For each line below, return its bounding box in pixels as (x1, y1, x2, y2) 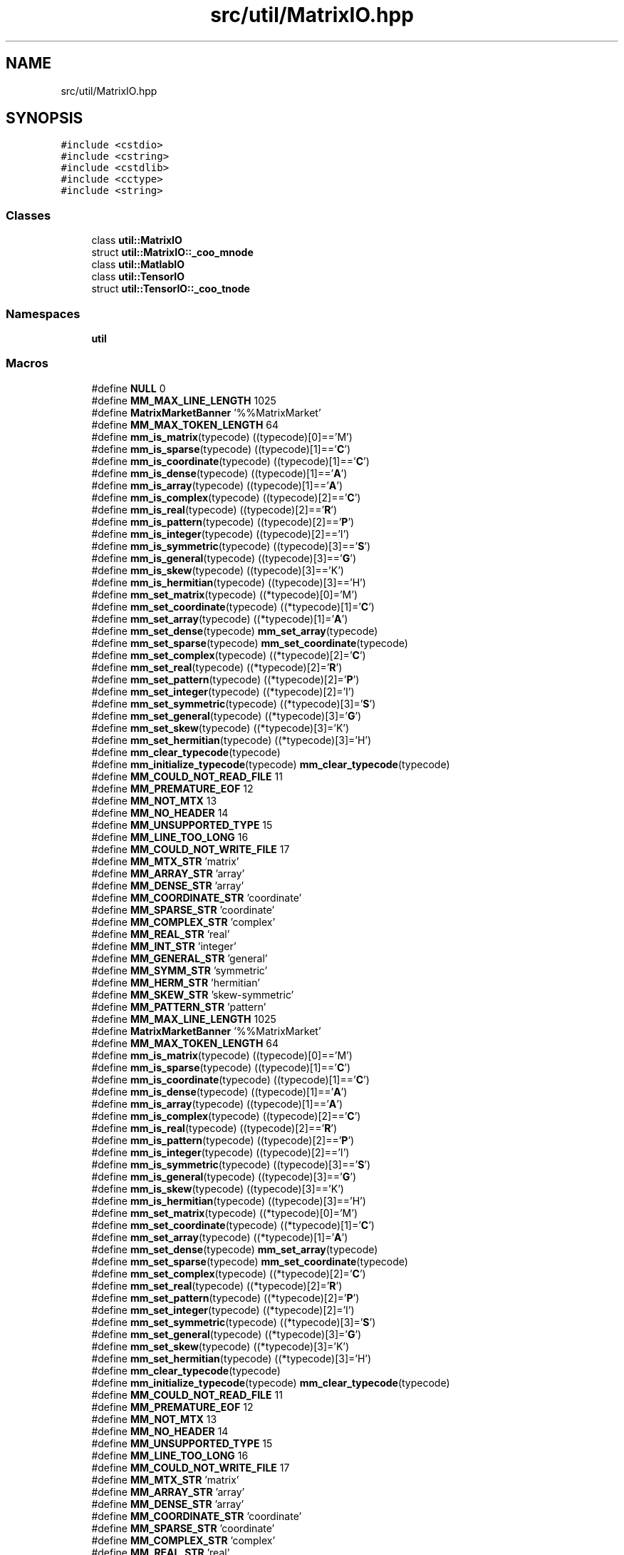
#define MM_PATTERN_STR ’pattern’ (91, 1000, 266, 1013)
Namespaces (6, 306, 80, 321)
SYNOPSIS (6, 109, 83, 128)
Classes (6, 208, 51, 223)
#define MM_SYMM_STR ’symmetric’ (91, 964, 268, 977)
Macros (6, 356, 48, 371)
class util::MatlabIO (91, 258, 184, 271)
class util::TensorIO (91, 270, 185, 283)
